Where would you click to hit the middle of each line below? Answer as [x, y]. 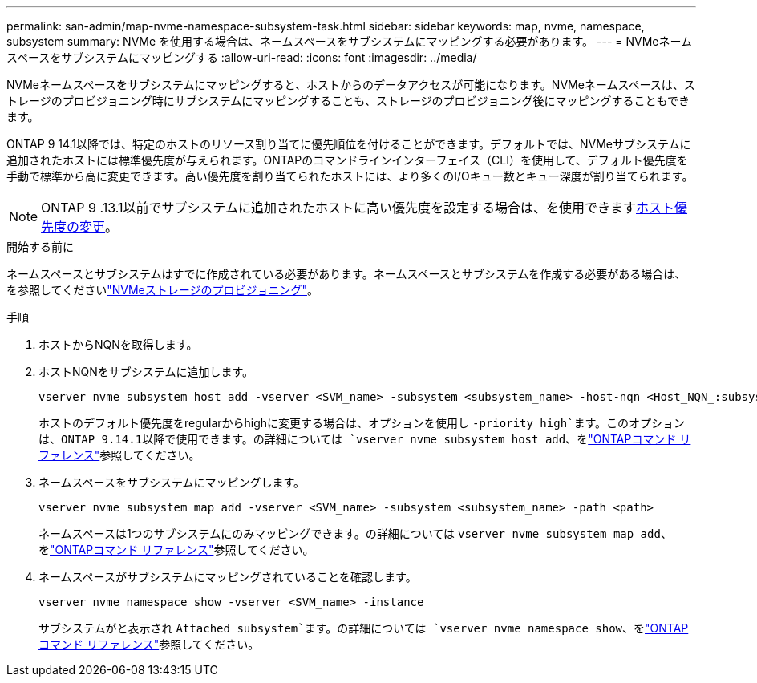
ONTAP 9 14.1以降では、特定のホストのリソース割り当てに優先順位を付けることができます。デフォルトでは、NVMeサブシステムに [349, 144]
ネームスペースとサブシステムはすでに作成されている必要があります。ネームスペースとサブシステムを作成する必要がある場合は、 [346, 274]
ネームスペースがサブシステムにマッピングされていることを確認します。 [228, 577]
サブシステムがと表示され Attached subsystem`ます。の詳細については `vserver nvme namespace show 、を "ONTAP [364, 628]
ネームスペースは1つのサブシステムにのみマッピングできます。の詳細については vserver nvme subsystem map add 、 [355, 533]
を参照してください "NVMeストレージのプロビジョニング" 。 [162, 290]
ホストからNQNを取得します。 [118, 344]
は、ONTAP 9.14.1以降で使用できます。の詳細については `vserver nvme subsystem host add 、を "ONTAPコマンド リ [365, 439]
